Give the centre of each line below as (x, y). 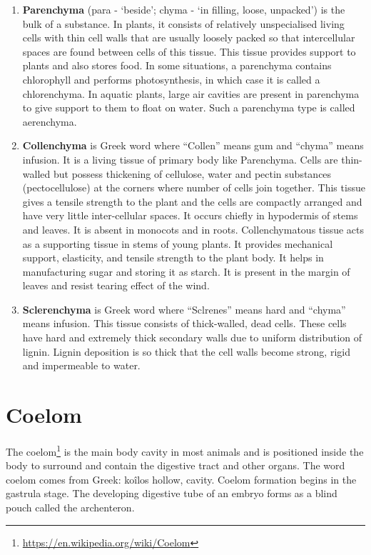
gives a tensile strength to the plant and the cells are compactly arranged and (192, 201)
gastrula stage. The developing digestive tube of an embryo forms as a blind (172, 493)
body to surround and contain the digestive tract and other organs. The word (176, 465)
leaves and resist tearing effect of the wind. (116, 285)
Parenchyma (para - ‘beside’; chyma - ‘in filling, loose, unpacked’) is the (184, 9)
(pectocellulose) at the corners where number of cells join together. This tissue (194, 187)
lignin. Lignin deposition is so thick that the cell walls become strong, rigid (186, 351)
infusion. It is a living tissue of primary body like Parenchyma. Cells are (180, 159)
